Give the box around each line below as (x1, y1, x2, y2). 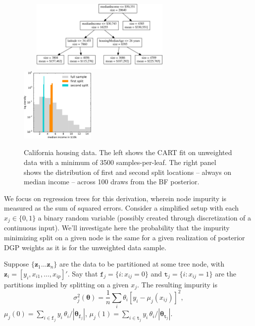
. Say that (67, 268, 98, 278)
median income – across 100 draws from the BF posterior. (24, 176, 200, 187)
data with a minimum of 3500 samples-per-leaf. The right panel (24, 157, 216, 167)
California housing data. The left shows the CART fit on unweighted (24, 147, 232, 158)
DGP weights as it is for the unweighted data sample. (4, 242, 166, 252)
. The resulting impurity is (137, 279, 217, 289)
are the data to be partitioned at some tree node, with (59, 259, 225, 269)
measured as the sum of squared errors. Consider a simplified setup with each (4, 203, 239, 213)
